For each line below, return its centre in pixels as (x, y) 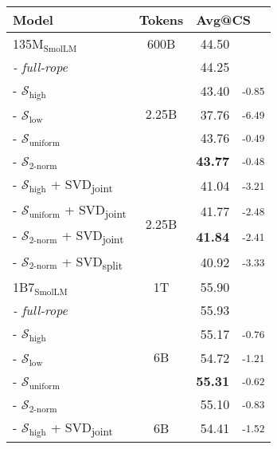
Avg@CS (223, 20)
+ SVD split (92, 262)
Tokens (161, 20)
